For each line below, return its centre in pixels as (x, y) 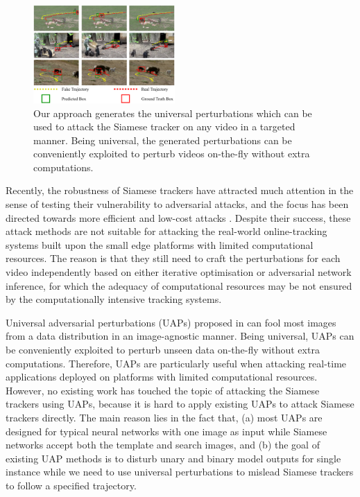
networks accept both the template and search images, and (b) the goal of (163, 445)
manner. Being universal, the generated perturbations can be (163, 140)
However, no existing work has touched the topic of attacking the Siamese (163, 390)
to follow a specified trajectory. (71, 485)
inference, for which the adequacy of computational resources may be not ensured (179, 285)
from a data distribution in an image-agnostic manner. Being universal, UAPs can (180, 336)
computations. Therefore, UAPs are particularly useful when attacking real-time (176, 363)
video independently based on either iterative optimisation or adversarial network (179, 272)
